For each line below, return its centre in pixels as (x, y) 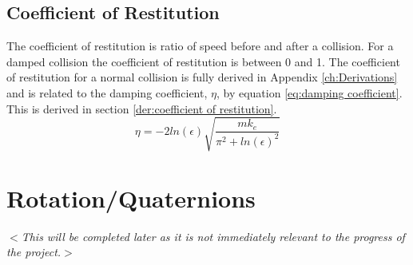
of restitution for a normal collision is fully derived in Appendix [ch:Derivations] (202, 77)
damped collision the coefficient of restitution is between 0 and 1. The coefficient (203, 61)
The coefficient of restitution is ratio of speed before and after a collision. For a (200, 46)
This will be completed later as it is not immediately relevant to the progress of (213, 236)
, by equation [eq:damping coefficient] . (309, 92)
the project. (34, 252)
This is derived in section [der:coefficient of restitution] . (142, 108)
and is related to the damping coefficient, (107, 92)
